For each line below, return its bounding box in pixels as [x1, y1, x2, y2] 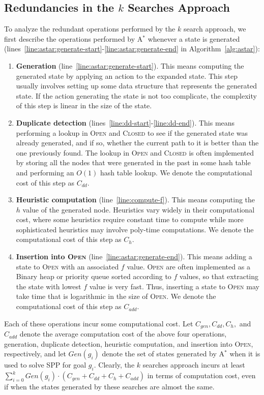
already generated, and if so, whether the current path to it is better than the [16, 137, 259, 148]
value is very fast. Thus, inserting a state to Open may [89, 281, 259, 291]
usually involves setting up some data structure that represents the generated [16, 80, 257, 91]
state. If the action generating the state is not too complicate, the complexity [16, 90, 257, 101]
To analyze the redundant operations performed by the [4, 23, 175, 34]
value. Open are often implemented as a [127, 261, 250, 271]
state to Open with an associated [16, 261, 119, 271]
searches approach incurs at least [142, 359, 245, 370]
